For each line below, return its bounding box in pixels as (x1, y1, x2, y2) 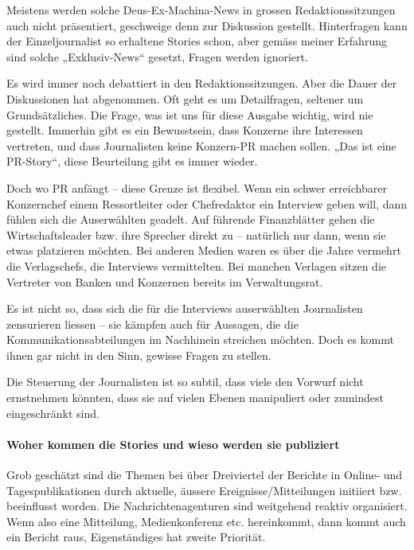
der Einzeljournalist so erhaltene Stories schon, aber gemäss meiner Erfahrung (6, 33, 387, 49)
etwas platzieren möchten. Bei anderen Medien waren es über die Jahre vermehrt (6, 242, 401, 259)
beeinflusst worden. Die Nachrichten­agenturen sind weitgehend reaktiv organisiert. (6, 497, 408, 514)
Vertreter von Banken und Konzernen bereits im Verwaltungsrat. (6, 273, 323, 290)
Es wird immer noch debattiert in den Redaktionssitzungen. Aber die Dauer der (6, 75, 397, 92)
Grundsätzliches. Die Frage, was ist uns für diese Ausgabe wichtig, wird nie (6, 106, 373, 123)
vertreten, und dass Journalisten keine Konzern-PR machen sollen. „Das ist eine (6, 137, 396, 154)
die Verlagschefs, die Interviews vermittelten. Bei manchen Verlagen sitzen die (6, 257, 386, 274)
